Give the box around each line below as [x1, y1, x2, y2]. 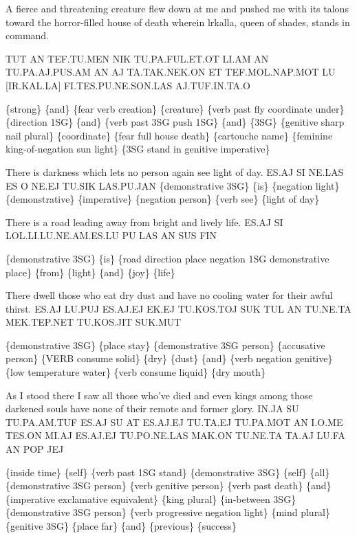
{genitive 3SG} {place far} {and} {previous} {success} [6, 519, 237, 533]
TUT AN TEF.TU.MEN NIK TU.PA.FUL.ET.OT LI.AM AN [6, 51, 269, 65]
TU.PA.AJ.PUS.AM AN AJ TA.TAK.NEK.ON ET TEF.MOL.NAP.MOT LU [6, 65, 336, 79]
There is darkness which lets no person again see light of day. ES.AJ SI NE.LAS [6, 164, 344, 179]
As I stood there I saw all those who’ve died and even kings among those [6, 388, 313, 402]
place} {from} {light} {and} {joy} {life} [6, 265, 175, 279]
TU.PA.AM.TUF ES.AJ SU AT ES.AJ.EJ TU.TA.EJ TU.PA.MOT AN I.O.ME [6, 414, 343, 429]
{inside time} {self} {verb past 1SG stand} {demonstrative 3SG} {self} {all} [6, 464, 330, 479]
